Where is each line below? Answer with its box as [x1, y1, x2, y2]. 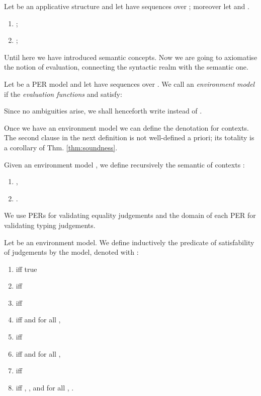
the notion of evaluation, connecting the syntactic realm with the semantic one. [4, 62, 248, 72]
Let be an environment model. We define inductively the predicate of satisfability [4, 237, 254, 247]
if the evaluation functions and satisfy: [4, 88, 122, 99]
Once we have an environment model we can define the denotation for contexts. [4, 122, 249, 133]
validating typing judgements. [4, 219, 96, 230]
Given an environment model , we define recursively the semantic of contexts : [4, 159, 245, 169]
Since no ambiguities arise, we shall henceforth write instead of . [4, 105, 202, 116]
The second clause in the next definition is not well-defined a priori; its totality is [4, 132, 254, 143]
